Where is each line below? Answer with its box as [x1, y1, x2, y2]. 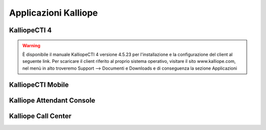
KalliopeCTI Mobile [9, 80, 69, 89]
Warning [22, 42, 40, 49]
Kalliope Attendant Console [9, 96, 96, 104]
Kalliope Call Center [9, 112, 71, 120]
